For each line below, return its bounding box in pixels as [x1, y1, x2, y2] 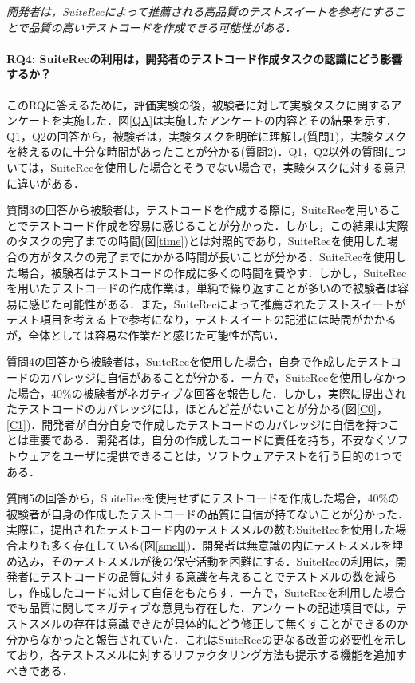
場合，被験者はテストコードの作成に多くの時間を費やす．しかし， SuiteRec [17, 264, 407, 280]
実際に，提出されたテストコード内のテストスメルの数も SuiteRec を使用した [6, 521, 396, 538]
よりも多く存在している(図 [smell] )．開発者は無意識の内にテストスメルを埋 [17, 537, 404, 554]
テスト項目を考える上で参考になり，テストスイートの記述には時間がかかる [6, 311, 397, 328]
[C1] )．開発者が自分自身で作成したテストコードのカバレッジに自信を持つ [6, 415, 389, 432]
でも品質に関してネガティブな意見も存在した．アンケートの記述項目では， [6, 599, 397, 616]
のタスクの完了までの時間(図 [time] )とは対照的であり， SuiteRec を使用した [6, 232, 387, 249]
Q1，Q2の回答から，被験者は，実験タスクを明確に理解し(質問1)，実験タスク [6, 127, 407, 144]
